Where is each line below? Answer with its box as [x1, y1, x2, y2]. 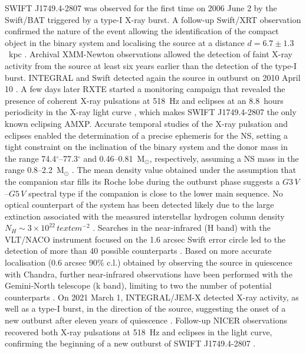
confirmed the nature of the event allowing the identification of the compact [5, 25, 279, 37]
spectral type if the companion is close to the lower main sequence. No [28, 187, 283, 199]
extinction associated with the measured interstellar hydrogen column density [5, 210, 285, 222]
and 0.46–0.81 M [83, 152, 145, 164]
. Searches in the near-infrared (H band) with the [93, 221, 271, 234]
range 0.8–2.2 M [5, 164, 64, 176]
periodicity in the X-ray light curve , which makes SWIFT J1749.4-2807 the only [5, 106, 297, 118]
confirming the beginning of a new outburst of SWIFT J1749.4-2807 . [5, 337, 256, 349]
